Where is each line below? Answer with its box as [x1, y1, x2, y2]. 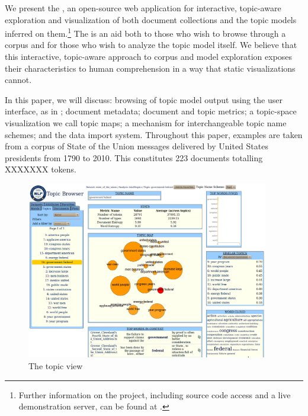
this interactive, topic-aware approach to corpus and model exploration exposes [5, 50, 293, 63]
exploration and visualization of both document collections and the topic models [5, 13, 297, 25]
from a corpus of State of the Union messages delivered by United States [5, 140, 268, 152]
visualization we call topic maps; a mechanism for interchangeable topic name [5, 117, 287, 129]
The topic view [28, 359, 83, 372]
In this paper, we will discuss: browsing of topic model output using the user [5, 93, 283, 105]
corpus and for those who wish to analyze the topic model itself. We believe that [5, 39, 297, 51]
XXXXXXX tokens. [5, 163, 77, 175]
